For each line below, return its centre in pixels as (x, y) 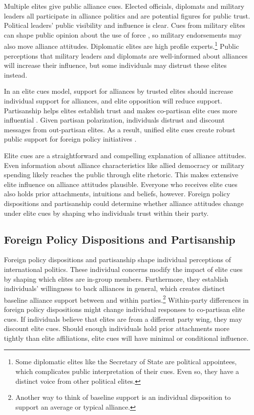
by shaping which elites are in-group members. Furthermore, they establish (116, 279)
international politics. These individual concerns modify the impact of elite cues (123, 269)
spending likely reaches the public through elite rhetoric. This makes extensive (121, 175)
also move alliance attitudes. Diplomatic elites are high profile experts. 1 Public (122, 45)
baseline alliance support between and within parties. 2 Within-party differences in (127, 299)
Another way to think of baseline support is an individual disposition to (123, 397)
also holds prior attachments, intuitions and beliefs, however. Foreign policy (117, 194)
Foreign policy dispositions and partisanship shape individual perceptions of (117, 259)
